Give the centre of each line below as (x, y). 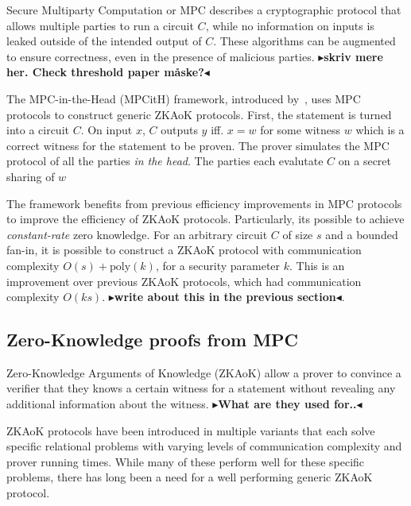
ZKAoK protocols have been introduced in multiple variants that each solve (191, 430)
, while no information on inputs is (290, 25)
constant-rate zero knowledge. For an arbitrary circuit (137, 234)
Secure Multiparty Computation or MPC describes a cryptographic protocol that (204, 10)
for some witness (300, 130)
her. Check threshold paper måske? (105, 72)
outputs (179, 130)
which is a (380, 130)
